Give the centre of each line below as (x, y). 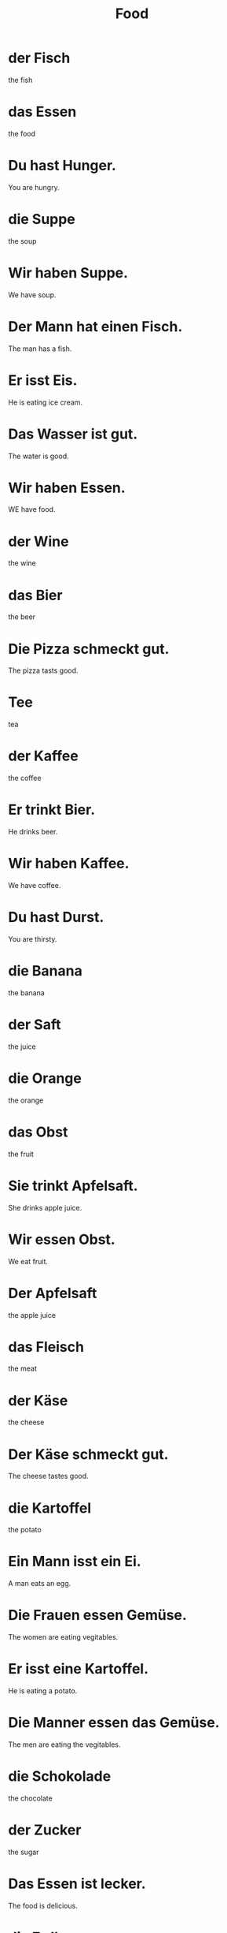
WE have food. (32, 509)
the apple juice (32, 1315)
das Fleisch (46, 1347)
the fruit (21, 1154)
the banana (26, 993)
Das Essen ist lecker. (77, 1884)
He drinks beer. (33, 832)
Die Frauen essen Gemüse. (97, 1616)
